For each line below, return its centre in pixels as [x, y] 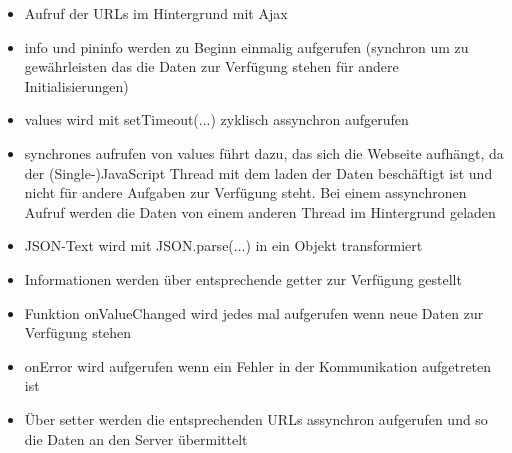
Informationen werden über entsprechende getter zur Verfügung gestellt [243, 278]
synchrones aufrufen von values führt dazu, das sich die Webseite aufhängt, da [264, 152]
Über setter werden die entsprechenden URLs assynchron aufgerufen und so [256, 418]
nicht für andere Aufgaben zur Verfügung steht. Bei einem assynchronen [245, 192]
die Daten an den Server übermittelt [136, 438]
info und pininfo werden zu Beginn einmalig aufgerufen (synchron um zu [246, 46]
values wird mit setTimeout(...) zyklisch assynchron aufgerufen [216, 119]
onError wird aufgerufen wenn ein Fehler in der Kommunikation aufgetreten [258, 365]
